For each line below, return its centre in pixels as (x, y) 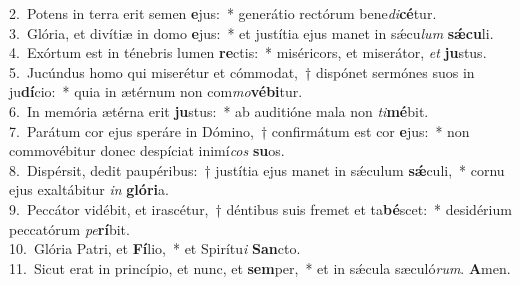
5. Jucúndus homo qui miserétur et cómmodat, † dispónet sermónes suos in (242, 71)
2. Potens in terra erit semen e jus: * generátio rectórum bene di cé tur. (223, 13)
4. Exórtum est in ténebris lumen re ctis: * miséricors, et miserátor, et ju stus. (248, 52)
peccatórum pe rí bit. (69, 228)
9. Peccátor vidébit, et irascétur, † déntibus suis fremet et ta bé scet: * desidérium (260, 208)
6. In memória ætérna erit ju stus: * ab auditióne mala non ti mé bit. (219, 110)
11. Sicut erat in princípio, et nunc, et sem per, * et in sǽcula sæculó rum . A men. (260, 267)
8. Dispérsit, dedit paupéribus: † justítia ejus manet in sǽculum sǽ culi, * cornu (257, 169)
